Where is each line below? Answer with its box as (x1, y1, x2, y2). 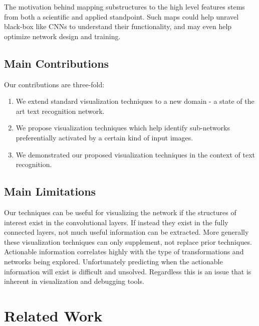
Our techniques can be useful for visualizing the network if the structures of (4, 207, 236, 217)
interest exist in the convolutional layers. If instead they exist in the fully (4, 217, 228, 227)
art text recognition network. (16, 105, 105, 116)
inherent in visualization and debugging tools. (4, 276, 144, 286)
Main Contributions (4, 55, 109, 71)
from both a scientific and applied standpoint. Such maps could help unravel (4, 11, 239, 22)
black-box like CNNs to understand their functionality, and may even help (4, 21, 232, 32)
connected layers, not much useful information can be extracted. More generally (4, 227, 249, 237)
